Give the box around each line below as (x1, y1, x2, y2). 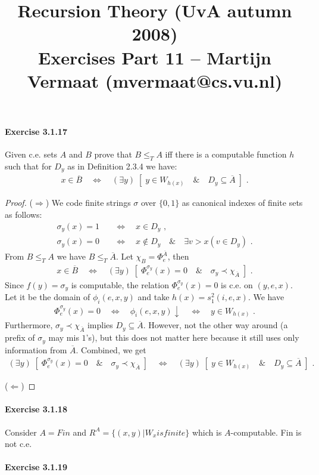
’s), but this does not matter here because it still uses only (86, 331, 299, 344)
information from (5, 343, 67, 356)
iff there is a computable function (165, 148, 287, 161)
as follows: (5, 208, 42, 221)
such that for (5, 159, 52, 172)
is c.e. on (221, 279, 253, 291)
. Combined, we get (76, 343, 146, 356)
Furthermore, (5, 319, 53, 331)
